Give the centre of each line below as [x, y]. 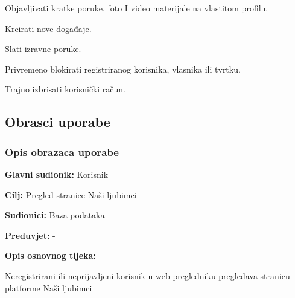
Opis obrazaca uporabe [62, 151]
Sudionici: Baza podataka [55, 215]
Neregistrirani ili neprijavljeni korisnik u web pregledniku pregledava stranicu [147, 275]
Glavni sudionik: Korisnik [57, 174]
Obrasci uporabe [58, 122]
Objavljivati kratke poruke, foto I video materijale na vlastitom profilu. [137, 8]
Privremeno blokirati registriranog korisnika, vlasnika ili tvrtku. [123, 69]
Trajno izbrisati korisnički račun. [65, 89]
